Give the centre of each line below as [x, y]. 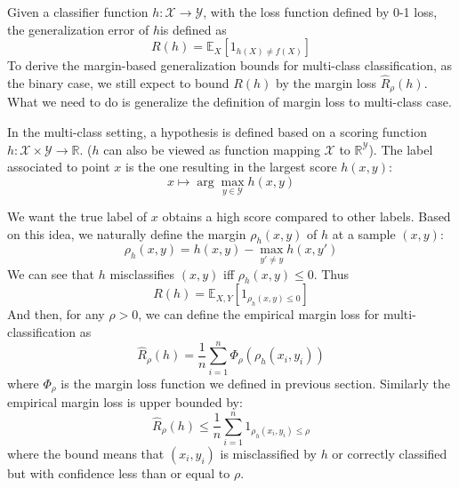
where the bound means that [86, 453]
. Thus [331, 273]
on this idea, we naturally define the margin [127, 233]
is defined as [193, 29]
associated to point [59, 167]
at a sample [364, 233]
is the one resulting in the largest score [231, 167]
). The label [401, 149]
